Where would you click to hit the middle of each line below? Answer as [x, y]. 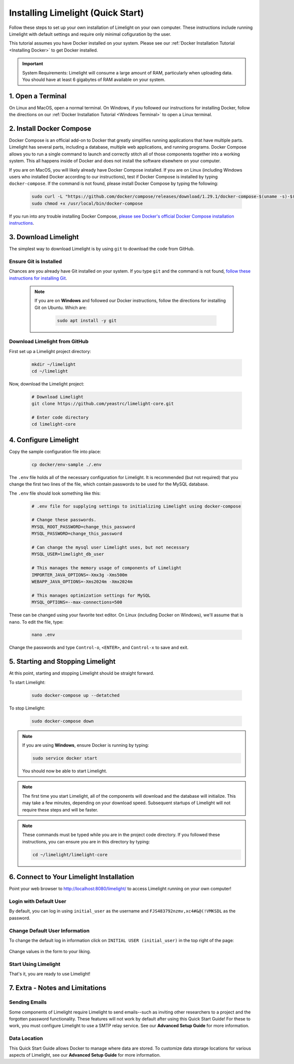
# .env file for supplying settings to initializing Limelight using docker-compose [136, 506]
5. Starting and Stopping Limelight [62, 662]
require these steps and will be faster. [60, 810]
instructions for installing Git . [38, 278]
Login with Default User [38, 901]
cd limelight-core [54, 424]
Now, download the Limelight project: [47, 384]
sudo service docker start [65, 758]
